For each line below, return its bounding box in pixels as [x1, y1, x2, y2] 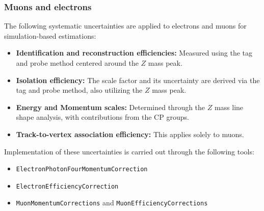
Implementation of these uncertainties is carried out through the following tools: [4, 146, 254, 156]
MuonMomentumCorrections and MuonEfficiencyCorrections [16, 197, 208, 208]
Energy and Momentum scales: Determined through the [16, 101, 205, 112]
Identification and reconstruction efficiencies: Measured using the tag [16, 47, 253, 58]
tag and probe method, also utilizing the [16, 85, 143, 95]
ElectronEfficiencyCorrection [16, 182, 119, 190]
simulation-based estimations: [4, 30, 96, 41]
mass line [214, 101, 244, 112]
